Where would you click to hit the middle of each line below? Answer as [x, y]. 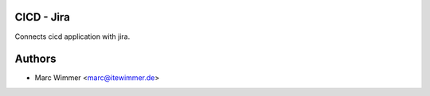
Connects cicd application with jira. [72, 36]
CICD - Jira [43, 17]
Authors [35, 59]
